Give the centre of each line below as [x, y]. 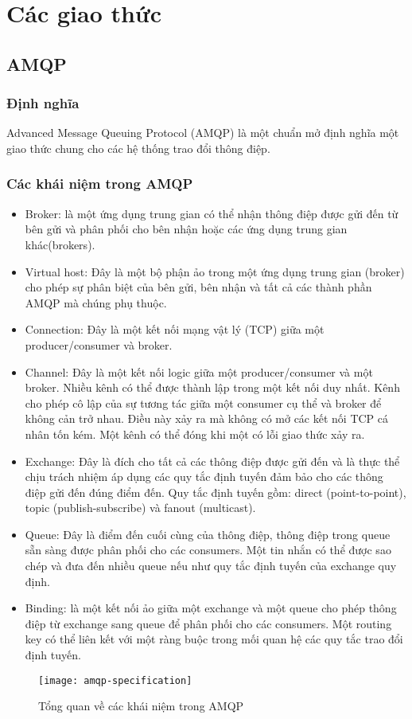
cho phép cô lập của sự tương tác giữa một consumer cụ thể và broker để [203, 402]
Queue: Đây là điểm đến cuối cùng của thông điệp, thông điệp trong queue [208, 534]
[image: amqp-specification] [115, 680]
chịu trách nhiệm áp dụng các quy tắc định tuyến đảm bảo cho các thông [204, 477]
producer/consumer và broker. [99, 344]
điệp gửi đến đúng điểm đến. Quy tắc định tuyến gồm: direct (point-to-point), [216, 492]
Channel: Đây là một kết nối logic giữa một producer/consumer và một [199, 371]
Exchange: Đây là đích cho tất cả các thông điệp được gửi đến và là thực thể [212, 461]
